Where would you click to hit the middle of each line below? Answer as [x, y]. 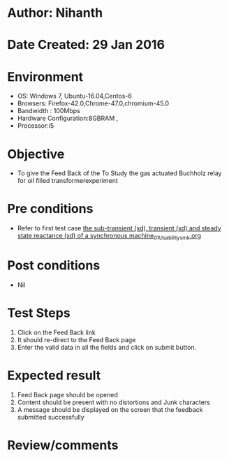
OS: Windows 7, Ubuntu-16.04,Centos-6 [75, 96]
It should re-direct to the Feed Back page [76, 339]
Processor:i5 [36, 126]
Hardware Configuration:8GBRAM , [68, 118]
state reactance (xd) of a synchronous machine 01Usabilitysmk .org [109, 237]
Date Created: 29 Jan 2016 [86, 45]
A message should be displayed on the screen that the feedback [110, 409]
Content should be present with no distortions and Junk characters [114, 402]
